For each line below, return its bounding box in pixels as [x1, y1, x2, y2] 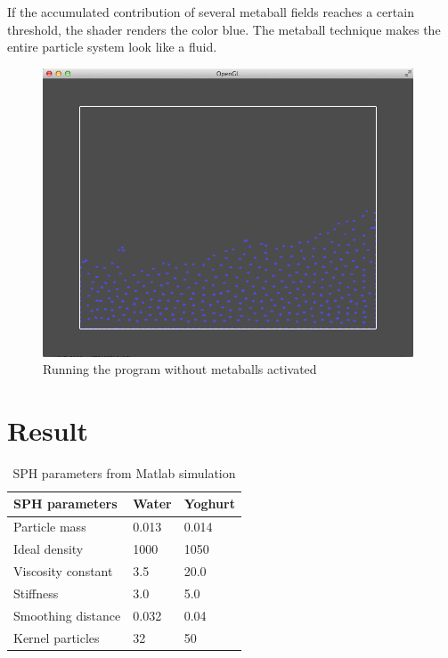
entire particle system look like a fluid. [7, 37, 217, 56]
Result [7, 411, 88, 448]
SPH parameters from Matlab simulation [12, 463, 236, 482]
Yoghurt [183, 494, 235, 513]
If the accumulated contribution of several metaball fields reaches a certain [7, 3, 414, 20]
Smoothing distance [13, 605, 121, 624]
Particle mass [13, 517, 86, 536]
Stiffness [13, 583, 59, 602]
